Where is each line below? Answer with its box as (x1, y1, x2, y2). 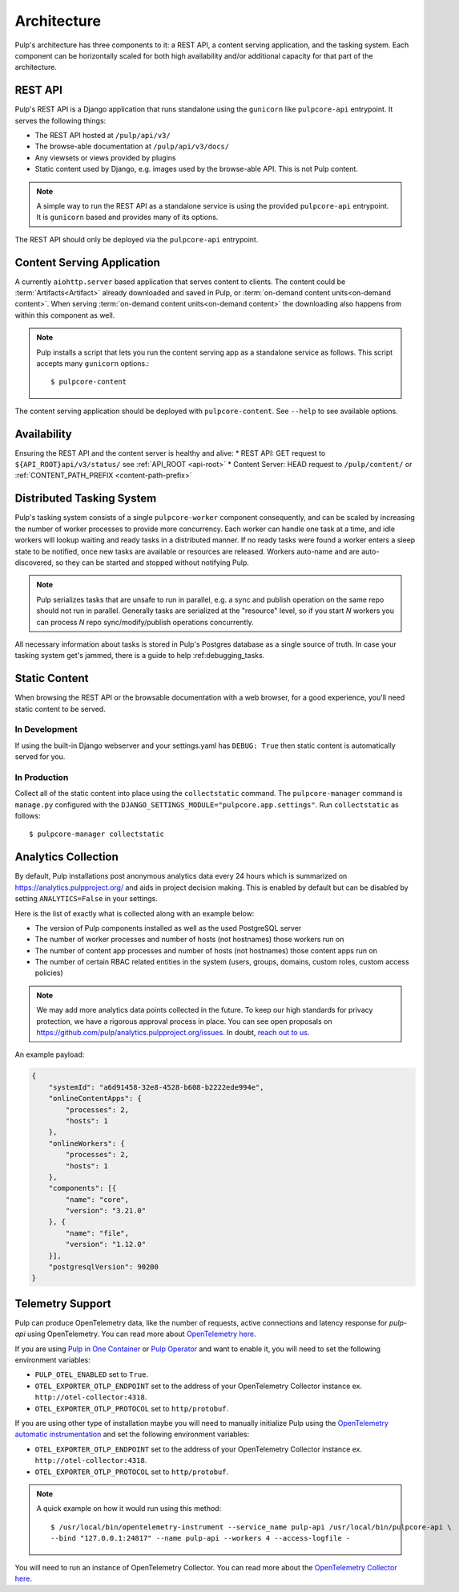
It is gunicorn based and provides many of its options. (36, 213, 219, 222)
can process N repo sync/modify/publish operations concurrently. (36, 617, 254, 627)
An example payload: (14, 1050, 85, 1059)
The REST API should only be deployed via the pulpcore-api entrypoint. (14, 234, 259, 244)
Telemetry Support (14, 1297, 111, 1310)
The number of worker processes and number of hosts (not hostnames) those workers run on (34, 935, 344, 944)
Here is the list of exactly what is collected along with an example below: (14, 908, 255, 918)
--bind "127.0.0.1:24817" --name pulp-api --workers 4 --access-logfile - (50, 1533, 351, 1543)
